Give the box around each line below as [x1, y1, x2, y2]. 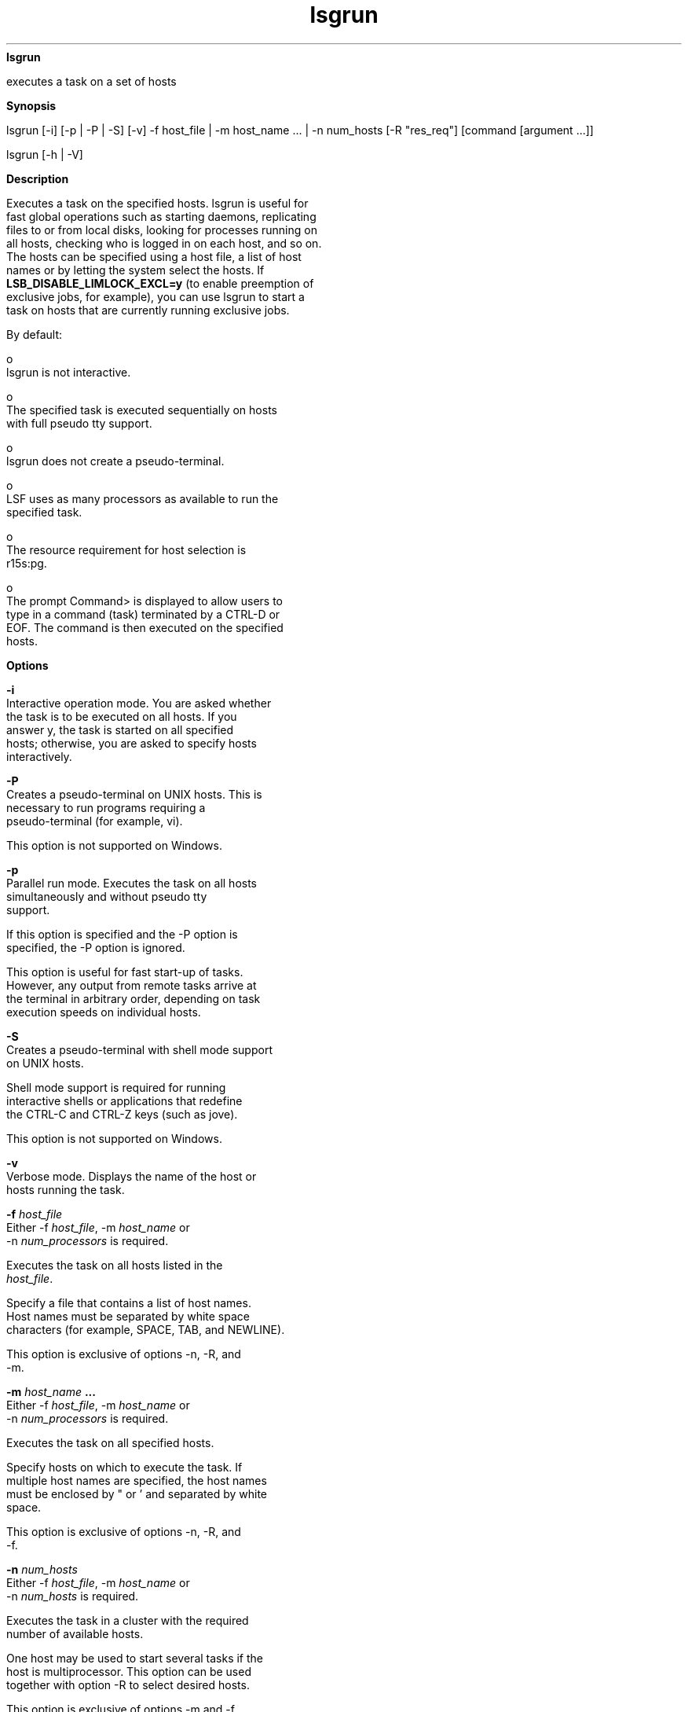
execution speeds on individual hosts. [6, 1005, 201, 1019]
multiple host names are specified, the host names [6, 1473, 267, 1487]
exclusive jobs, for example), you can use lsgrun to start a [6, 289, 305, 303]
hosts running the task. [6, 1182, 125, 1196]
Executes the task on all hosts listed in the [6, 1258, 223, 1272]
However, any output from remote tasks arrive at [6, 978, 257, 992]
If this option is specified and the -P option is [6, 927, 238, 941]
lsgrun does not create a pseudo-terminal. [6, 454, 225, 468]
